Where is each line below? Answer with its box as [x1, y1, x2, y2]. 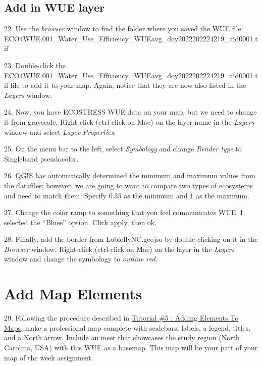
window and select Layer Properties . [4, 126, 116, 137]
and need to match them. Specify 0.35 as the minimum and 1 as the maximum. [4, 190, 249, 200]
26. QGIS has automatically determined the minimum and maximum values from [4, 170, 255, 181]
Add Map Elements [4, 283, 142, 304]
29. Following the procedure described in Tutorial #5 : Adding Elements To [4, 312, 239, 323]
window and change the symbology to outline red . [4, 253, 158, 264]
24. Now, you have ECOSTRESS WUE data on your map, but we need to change [4, 107, 257, 117]
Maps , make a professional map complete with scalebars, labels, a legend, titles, [4, 322, 250, 333]
